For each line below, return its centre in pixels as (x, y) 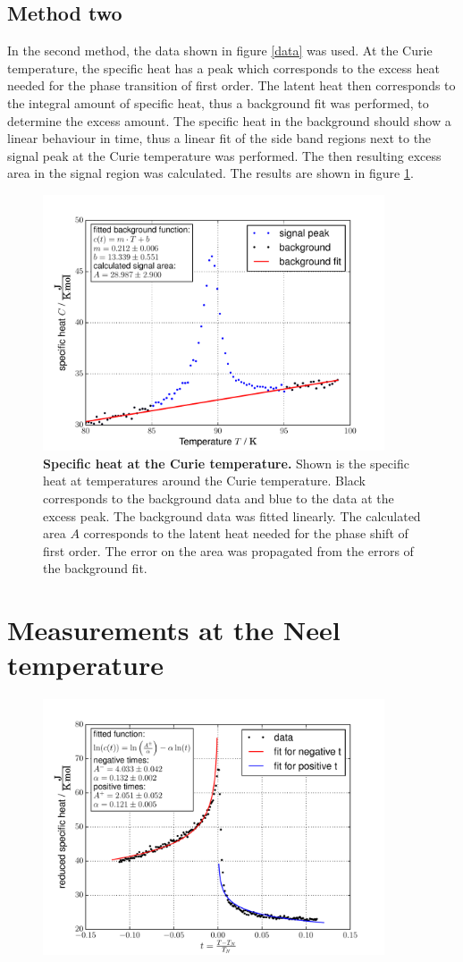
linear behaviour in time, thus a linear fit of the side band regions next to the (219, 138)
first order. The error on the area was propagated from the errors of (228, 550)
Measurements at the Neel (174, 630)
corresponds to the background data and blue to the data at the (219, 498)
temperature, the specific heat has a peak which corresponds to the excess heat (223, 68)
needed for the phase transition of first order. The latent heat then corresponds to (231, 85)
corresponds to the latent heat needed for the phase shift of (246, 533)
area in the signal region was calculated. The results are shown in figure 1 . (210, 173)
